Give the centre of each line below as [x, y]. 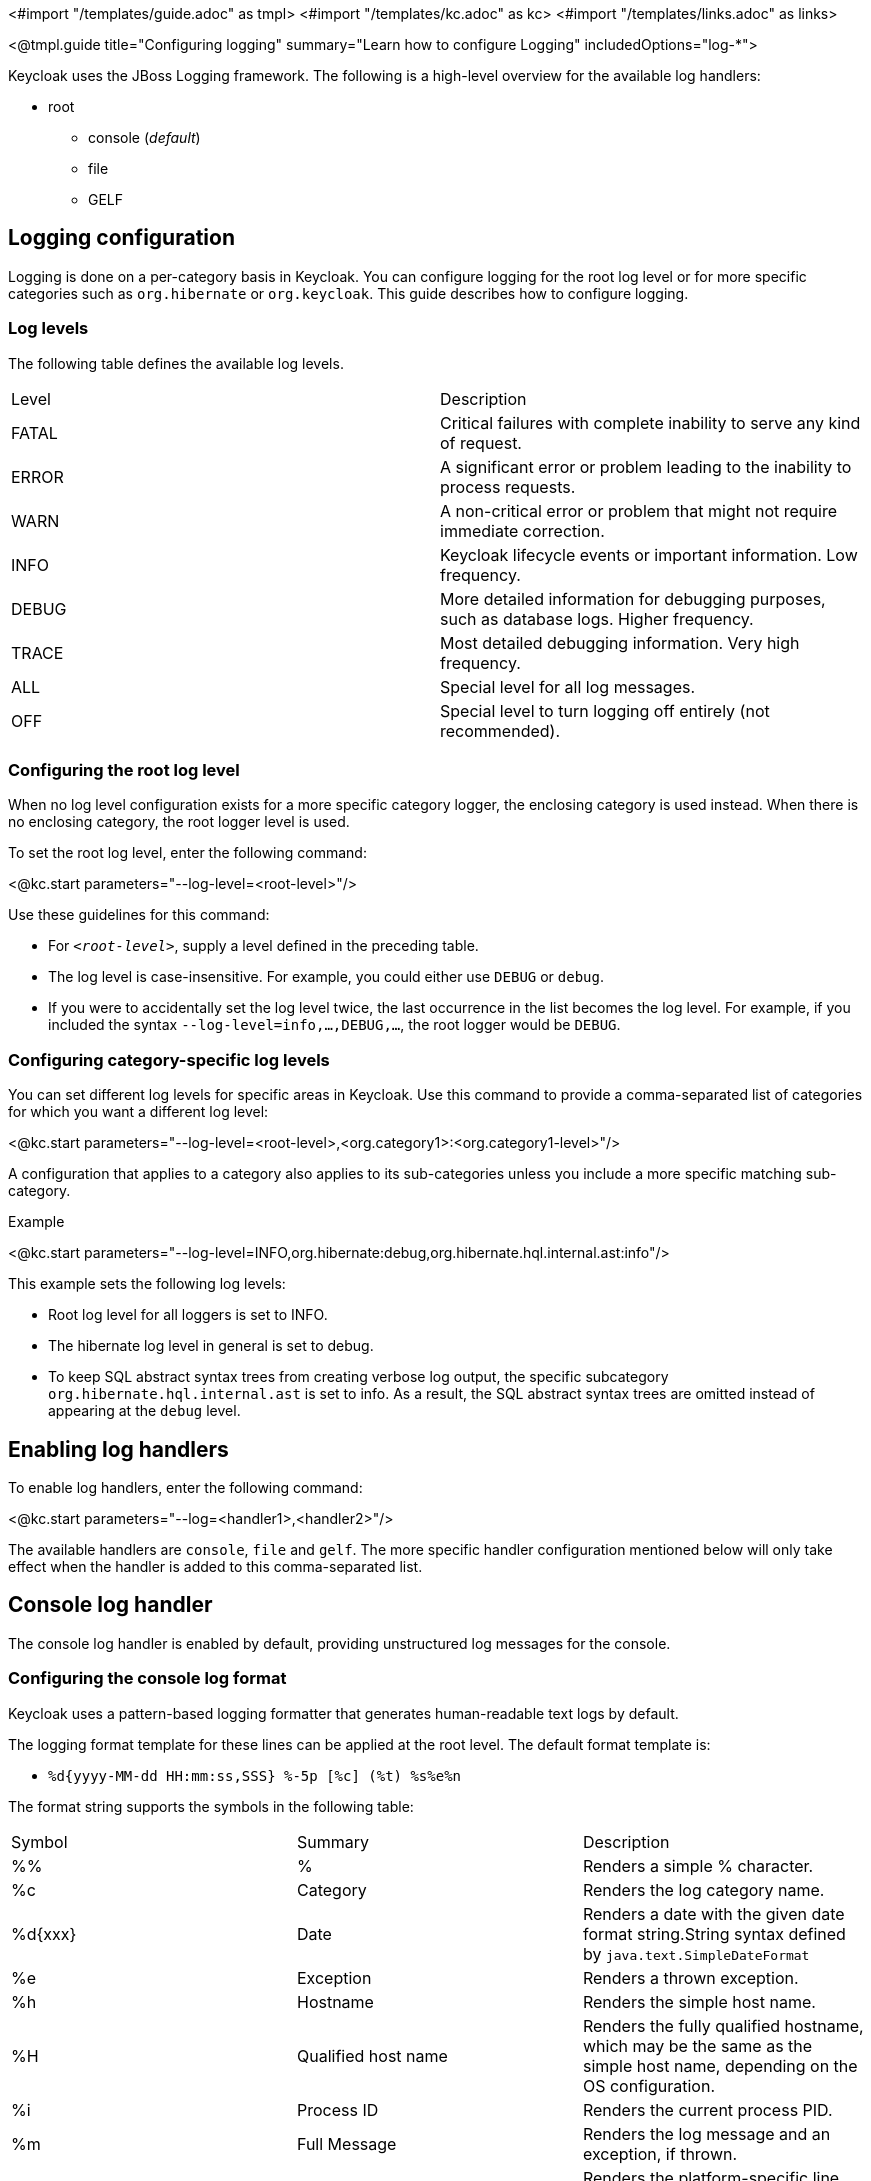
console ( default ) [144, 137]
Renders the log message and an [706, 2133]
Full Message [346, 2143]
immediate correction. [522, 530]
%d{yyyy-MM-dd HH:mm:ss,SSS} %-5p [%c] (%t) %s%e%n [255, 1775]
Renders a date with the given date [713, 1913]
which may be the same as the [697, 2045]
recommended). [500, 730]
